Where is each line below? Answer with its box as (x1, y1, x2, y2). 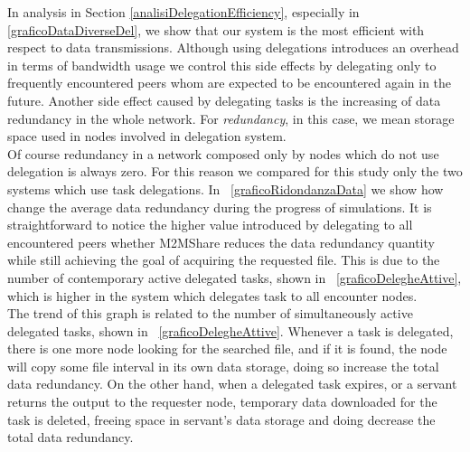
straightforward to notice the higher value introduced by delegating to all (7, 215, 413, 234)
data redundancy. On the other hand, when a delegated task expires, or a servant (7, 374, 457, 393)
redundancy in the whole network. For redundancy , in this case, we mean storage (7, 108, 455, 127)
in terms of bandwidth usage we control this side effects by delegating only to (7, 55, 437, 74)
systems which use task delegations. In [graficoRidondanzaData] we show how (7, 179, 444, 198)
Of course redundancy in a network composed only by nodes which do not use (7, 144, 439, 163)
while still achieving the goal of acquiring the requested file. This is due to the (7, 250, 440, 269)
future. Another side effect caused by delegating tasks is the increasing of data (7, 90, 441, 109)
